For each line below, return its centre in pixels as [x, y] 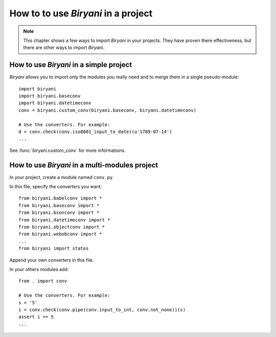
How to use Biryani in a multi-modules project [84, 165]
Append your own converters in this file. [52, 260]
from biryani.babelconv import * [60, 198]
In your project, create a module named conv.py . [62, 177]
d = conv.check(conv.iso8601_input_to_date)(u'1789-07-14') [95, 131]
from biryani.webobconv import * [60, 234]
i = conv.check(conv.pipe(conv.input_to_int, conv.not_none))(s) [102, 310]
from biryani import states [54, 249]
